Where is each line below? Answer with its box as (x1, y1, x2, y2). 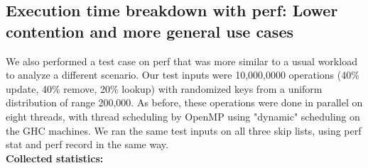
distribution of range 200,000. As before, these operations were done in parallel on (6, 95, 363, 110)
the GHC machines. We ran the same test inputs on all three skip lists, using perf (6, 123, 362, 138)
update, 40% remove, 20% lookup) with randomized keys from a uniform (6, 81, 323, 96)
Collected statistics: (6, 150, 104, 165)
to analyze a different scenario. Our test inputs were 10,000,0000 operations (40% (6, 67, 359, 82)
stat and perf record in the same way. (6, 137, 168, 152)
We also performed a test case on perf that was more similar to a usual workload (6, 53, 357, 68)
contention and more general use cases (6, 20, 293, 42)
